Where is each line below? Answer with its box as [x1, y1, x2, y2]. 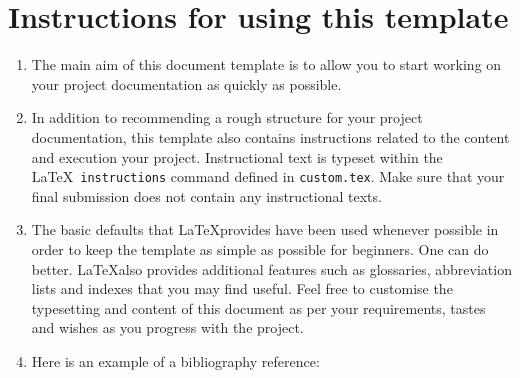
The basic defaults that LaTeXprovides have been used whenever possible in [31, 219, 499, 240]
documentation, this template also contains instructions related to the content [31, 126, 510, 147]
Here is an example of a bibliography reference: [31, 350, 320, 371]
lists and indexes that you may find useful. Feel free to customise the [31, 278, 453, 299]
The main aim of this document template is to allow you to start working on [31, 54, 502, 75]
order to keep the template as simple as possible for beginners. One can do [31, 238, 489, 259]
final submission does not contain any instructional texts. [31, 185, 382, 206]
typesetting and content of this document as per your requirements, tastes [31, 297, 486, 318]
